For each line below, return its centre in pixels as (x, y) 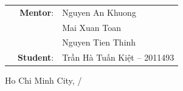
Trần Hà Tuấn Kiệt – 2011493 (118, 57)
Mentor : (37, 12)
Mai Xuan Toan (91, 27)
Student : (36, 57)
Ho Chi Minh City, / (43, 80)
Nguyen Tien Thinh (99, 42)
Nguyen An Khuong (99, 12)
